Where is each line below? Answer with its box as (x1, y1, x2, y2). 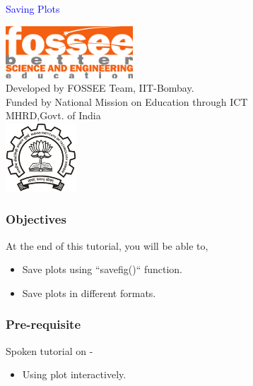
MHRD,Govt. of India (6, 108, 101, 123)
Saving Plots (6, 1, 60, 16)
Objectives (6, 210, 66, 228)
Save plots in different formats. (22, 285, 156, 300)
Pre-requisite (6, 315, 81, 333)
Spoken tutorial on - (6, 343, 93, 358)
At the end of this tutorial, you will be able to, (6, 238, 208, 253)
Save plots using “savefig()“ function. (22, 262, 182, 277)
